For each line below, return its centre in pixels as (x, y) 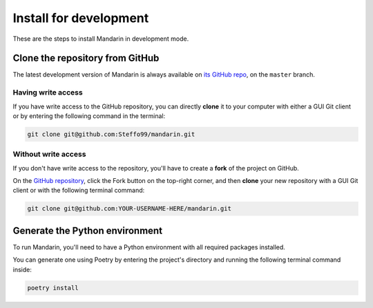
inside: (22, 269)
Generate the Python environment (87, 230)
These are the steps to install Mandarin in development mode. (101, 39)
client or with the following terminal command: (79, 191)
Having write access (48, 93)
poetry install (53, 288)
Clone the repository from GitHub (86, 58)
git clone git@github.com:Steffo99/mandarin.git (111, 134)
